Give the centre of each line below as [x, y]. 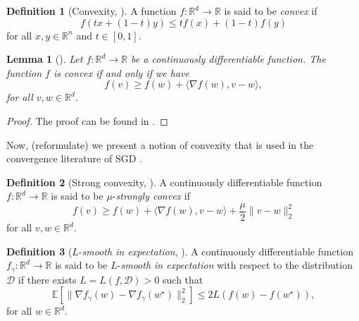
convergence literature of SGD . [74, 158]
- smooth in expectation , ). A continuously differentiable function [216, 251]
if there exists [47, 279]
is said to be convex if [271, 11]
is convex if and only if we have [121, 72]
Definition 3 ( [39, 251]
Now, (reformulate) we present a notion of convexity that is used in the [160, 144]
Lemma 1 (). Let [45, 59]
